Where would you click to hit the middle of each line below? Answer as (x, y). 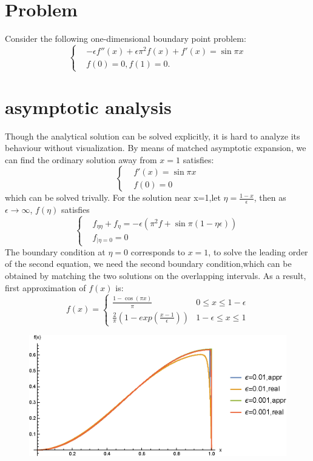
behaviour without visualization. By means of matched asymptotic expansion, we (156, 148)
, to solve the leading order (258, 251)
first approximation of (45, 287)
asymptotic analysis (88, 106)
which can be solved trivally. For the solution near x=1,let (113, 197)
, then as (270, 197)
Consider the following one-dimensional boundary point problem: (126, 39)
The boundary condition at (55, 251)
